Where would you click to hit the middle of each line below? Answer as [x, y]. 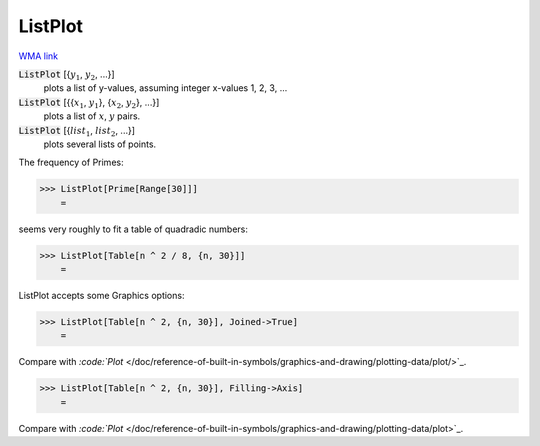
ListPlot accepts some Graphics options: [101, 295]
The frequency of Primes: [71, 162]
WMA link [38, 56]
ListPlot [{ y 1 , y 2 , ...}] [66, 75]
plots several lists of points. [100, 144]
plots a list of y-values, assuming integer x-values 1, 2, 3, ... [165, 88]
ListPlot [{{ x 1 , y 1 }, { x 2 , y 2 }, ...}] [89, 103]
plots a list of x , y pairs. [92, 116]
